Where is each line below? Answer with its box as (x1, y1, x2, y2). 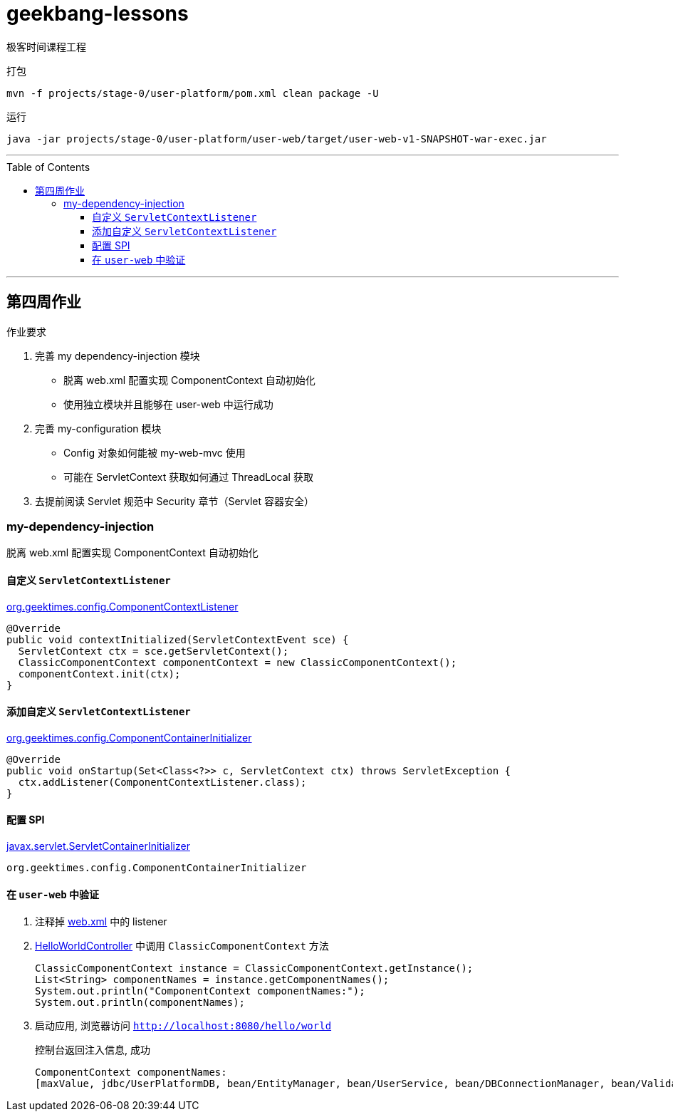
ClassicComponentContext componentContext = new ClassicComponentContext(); (18, 656, 457, 668)
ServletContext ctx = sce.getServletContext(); (18, 645, 289, 657)
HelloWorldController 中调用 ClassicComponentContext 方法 (35, 940, 329, 952)
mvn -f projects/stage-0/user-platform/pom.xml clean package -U (6, 87, 379, 99)
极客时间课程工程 (6, 40, 86, 53)
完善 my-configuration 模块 (35, 422, 162, 435)
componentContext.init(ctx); (18, 667, 181, 680)
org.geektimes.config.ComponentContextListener (6, 600, 239, 613)
